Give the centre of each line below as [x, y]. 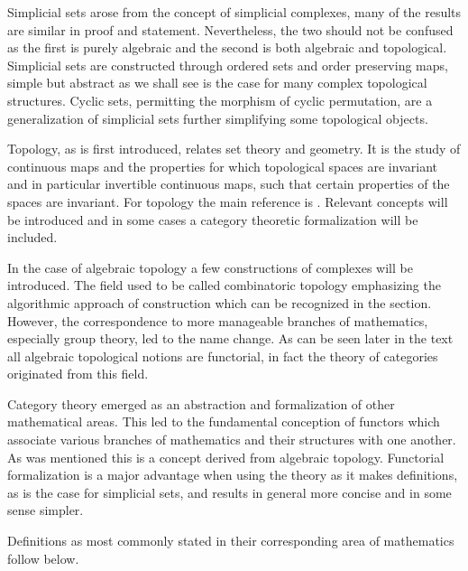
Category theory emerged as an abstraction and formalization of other [201, 403]
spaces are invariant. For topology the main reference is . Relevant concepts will [228, 201]
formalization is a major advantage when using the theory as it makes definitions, [233, 475]
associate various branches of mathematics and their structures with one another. [232, 440]
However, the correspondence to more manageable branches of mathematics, [218, 320]
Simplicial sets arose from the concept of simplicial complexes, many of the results [234, 12]
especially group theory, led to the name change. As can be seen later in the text [230, 338]
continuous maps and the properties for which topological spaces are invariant [222, 166]
